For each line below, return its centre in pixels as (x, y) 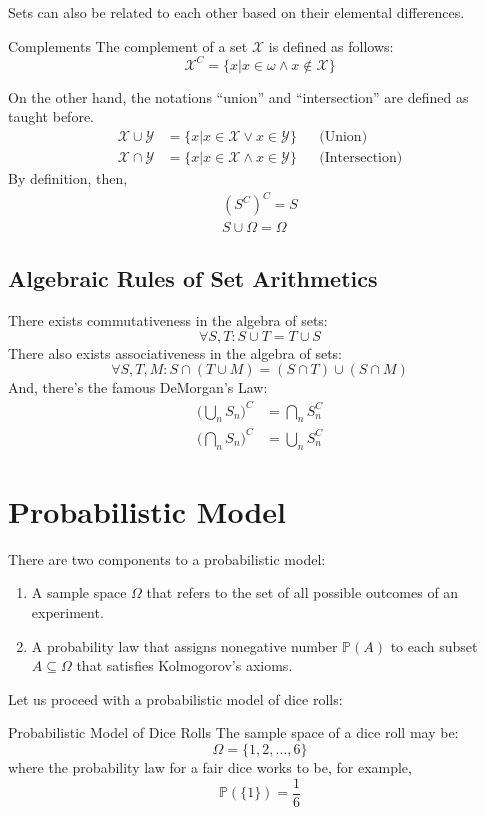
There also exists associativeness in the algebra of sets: (175, 352)
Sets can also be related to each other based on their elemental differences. (236, 12)
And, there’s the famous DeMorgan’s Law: (138, 387)
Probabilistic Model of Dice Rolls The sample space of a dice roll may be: (233, 732)
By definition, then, (68, 177)
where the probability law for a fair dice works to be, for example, (210, 767)
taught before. (51, 116)
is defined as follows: (331, 45)
